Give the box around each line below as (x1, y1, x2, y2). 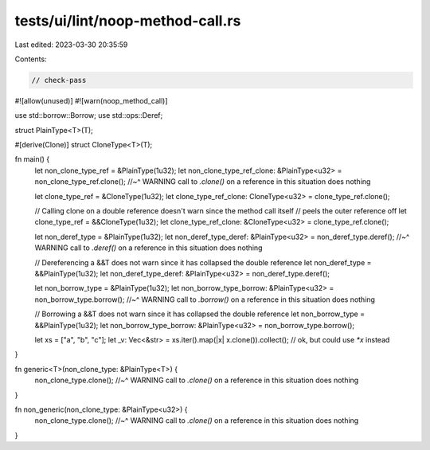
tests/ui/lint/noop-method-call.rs (14, 12, 241, 29)
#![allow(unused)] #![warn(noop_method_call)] (14, 96, 168, 105)
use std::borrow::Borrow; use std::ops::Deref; (14, 111, 163, 120)
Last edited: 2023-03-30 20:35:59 (14, 40, 128, 49)
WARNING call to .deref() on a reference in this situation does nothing (34, 243, 263, 252)
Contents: (14, 54, 47, 64)
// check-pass (31, 76, 87, 84)
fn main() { (14, 155, 50, 164)
